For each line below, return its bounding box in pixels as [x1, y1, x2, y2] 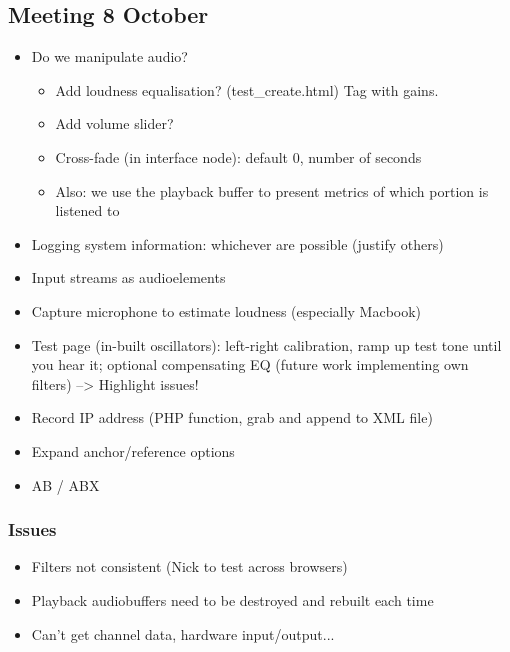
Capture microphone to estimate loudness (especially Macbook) [31, 300, 422, 321]
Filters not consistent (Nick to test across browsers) [31, 556, 348, 577]
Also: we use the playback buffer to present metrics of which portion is [55, 180, 489, 201]
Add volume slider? [55, 113, 174, 134]
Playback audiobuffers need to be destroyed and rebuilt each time [31, 589, 434, 610]
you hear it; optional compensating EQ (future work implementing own [31, 354, 469, 375]
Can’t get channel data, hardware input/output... [31, 623, 335, 644]
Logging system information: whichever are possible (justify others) [31, 233, 444, 254]
